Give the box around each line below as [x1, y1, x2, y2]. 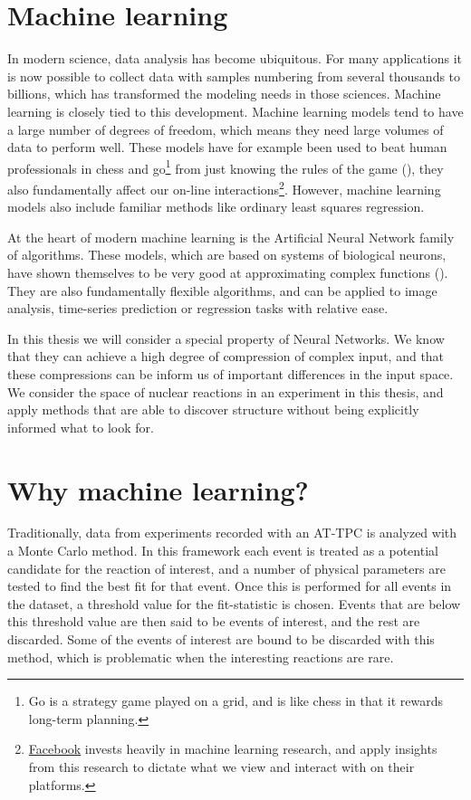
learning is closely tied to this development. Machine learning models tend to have [7, 101, 464, 120]
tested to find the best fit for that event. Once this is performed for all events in [7, 576, 452, 595]
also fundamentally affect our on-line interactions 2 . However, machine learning [7, 176, 441, 198]
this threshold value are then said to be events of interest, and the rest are [7, 612, 420, 631]
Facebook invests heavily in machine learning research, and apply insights [28, 739, 437, 758]
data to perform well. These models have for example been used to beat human [7, 138, 447, 157]
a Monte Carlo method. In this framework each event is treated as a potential [7, 541, 438, 560]
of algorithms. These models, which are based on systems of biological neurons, [7, 245, 447, 264]
